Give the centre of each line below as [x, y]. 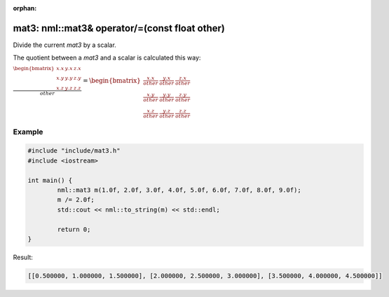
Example [28, 132]
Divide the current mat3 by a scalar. [65, 45]
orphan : [25, 8]
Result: [23, 257]
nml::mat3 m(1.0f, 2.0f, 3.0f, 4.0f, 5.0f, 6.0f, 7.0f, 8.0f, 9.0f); [179, 190]
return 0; [74, 229]
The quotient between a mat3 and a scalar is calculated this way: [107, 58]
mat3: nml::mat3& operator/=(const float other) [119, 28]
